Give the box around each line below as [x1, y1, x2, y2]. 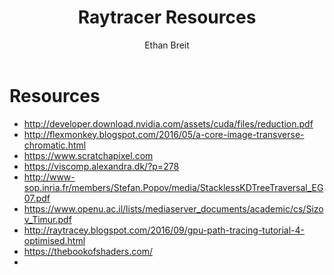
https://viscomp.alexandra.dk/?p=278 [23, 160, 180, 172]
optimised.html [23, 234, 86, 246]
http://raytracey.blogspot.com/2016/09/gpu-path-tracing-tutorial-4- [23, 224, 306, 236]
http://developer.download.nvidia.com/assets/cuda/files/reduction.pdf [23, 117, 314, 130]
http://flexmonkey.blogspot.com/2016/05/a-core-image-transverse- [23, 128, 305, 140]
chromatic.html [23, 139, 87, 151]
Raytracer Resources [77, 6, 257, 29]
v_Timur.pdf [23, 213, 72, 225]
